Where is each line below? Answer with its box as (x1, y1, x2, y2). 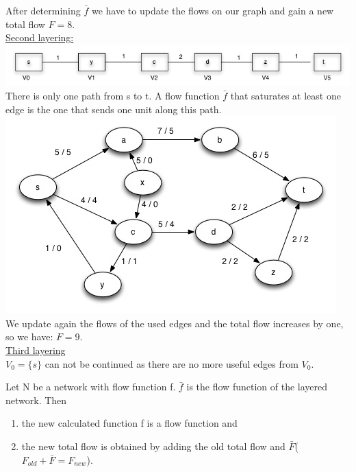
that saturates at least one (230, 88, 341, 103)
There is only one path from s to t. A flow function (5, 88, 220, 103)
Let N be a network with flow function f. (5, 379, 176, 394)
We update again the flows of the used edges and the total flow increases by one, (5, 316, 344, 330)
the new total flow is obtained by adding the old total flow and (21, 438, 285, 453)
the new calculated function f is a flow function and (21, 416, 238, 430)
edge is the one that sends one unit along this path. (5, 102, 222, 116)
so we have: (5, 329, 53, 344)
